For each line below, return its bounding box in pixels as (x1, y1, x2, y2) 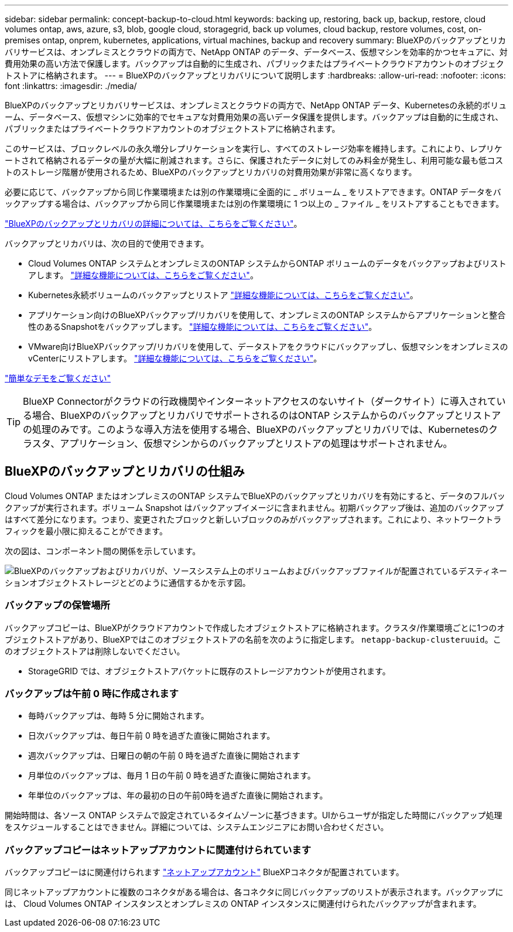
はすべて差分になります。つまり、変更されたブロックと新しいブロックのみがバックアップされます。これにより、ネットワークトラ (5, 514, 502, 524)
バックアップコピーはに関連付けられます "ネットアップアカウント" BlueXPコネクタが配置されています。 (5, 867, 404, 878)
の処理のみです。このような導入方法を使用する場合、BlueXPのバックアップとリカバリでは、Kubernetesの (23, 424, 488, 435)
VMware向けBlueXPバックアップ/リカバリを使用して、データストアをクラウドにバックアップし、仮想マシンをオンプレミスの (28, 342, 508, 351)
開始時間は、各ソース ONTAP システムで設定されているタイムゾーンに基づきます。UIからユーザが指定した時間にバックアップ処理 (5, 810, 502, 821)
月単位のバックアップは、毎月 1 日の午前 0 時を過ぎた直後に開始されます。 (28, 770, 316, 781)
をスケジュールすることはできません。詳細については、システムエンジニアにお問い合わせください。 (5, 822, 389, 832)
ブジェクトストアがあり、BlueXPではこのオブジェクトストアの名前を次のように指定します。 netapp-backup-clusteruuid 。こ (5, 634, 501, 644)
